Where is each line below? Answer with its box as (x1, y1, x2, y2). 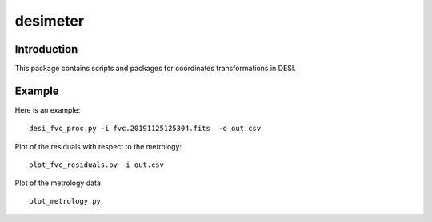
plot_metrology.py (29, 196, 102, 205)
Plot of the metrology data (14, 178, 102, 188)
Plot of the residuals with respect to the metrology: (14, 141, 182, 151)
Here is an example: (14, 105, 81, 115)
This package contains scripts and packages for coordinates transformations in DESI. (14, 64, 296, 73)
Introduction (14, 42, 78, 56)
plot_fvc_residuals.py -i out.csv (29, 161, 164, 169)
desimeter (14, 12, 84, 30)
